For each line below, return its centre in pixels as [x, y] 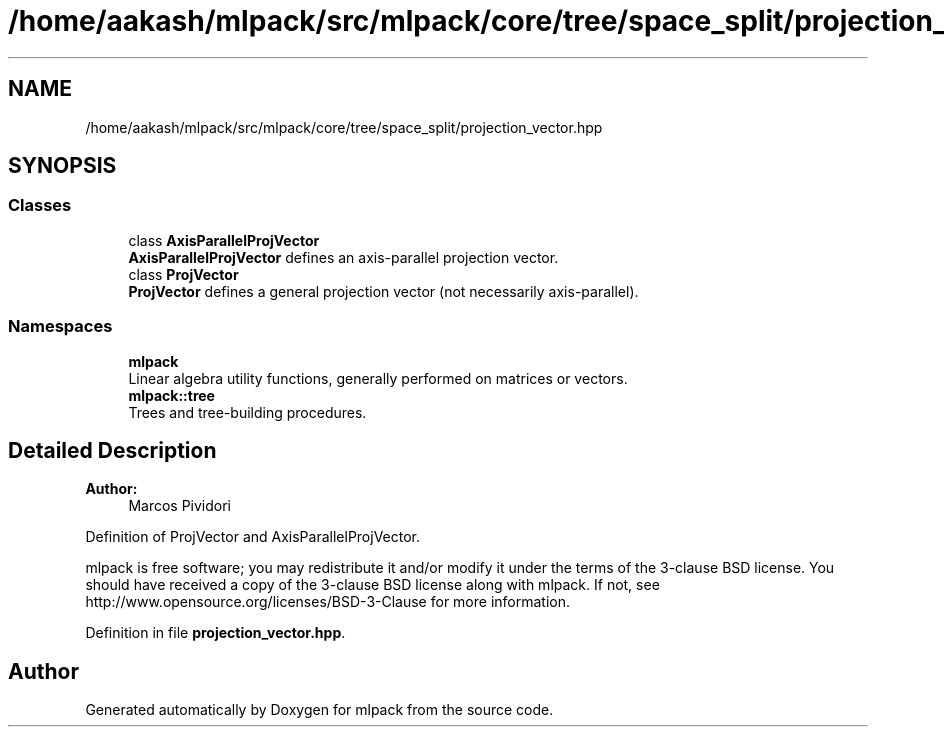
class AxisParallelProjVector [224, 240]
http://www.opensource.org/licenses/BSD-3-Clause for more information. [327, 602]
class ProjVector [183, 274]
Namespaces [60, 326]
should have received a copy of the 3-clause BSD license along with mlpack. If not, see [372, 585]
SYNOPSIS [62, 166]
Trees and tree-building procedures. [247, 412]
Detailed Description [112, 450]
